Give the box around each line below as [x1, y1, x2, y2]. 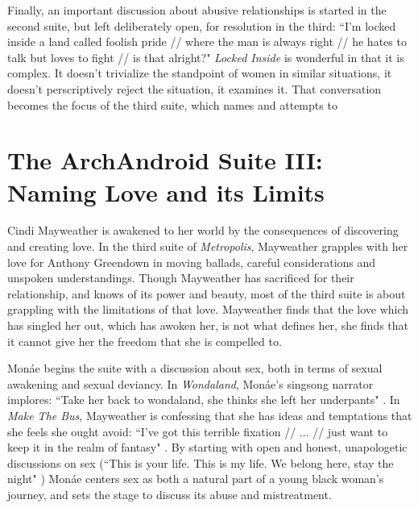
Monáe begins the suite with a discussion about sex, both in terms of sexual [7, 360, 383, 377]
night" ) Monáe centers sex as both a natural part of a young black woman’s [7, 470, 384, 487]
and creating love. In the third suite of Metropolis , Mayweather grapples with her [7, 238, 408, 255]
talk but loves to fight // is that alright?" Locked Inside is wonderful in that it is [7, 48, 404, 65]
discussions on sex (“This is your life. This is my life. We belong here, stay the [7, 454, 394, 471]
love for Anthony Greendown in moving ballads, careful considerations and [7, 253, 376, 270]
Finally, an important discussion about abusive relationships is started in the [7, 2, 387, 18]
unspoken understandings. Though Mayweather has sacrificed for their [7, 269, 354, 286]
